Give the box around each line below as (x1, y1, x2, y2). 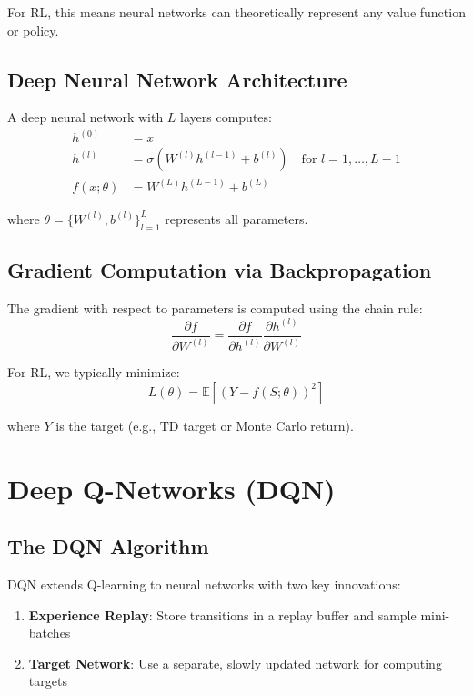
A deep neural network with (7, 107, 164, 127)
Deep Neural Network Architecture (7, 65, 347, 93)
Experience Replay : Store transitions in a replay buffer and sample (28, 605, 417, 624)
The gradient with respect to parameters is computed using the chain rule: (7, 298, 423, 317)
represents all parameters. (165, 209, 308, 228)
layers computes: (180, 107, 272, 127)
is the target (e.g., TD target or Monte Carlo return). (55, 415, 354, 435)
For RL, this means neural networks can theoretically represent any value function (7, 3, 466, 21)
